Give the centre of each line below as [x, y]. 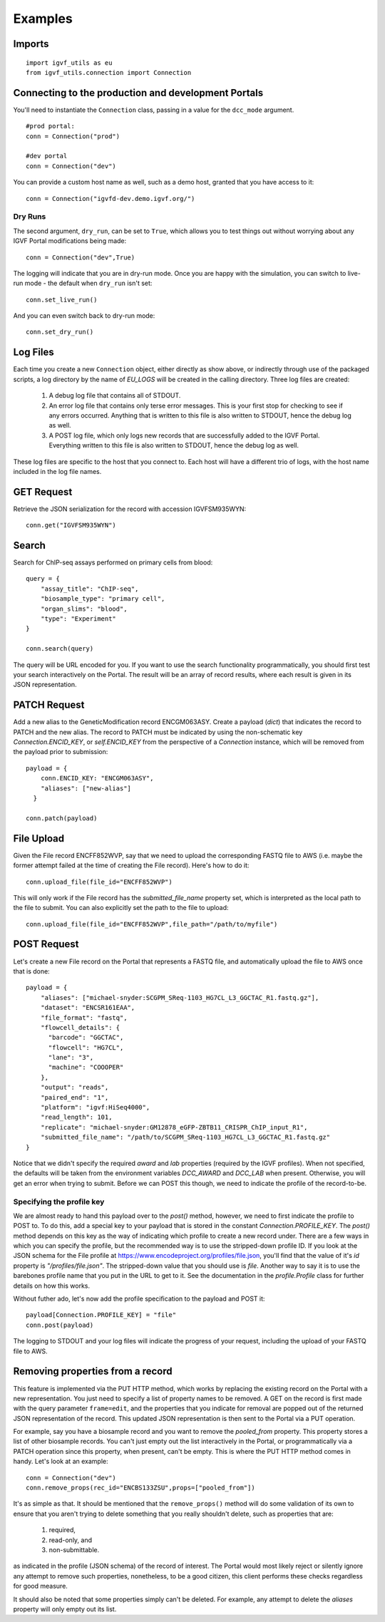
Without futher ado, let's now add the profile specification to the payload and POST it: [139, 1299]
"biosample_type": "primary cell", [103, 599]
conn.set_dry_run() [60, 332]
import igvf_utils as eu [69, 63]
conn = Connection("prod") [73, 136]
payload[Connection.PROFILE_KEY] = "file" [101, 1315]
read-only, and [71, 1540]
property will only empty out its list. [65, 1609]
